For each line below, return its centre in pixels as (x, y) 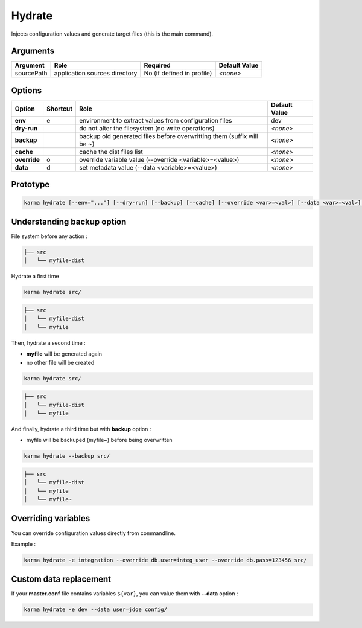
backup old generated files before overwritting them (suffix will (169, 136)
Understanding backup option (69, 221)
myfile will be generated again (64, 354)
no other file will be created (60, 362)
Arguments (33, 51)
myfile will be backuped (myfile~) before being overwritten (99, 440)
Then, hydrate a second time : (48, 343)
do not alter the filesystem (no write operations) (147, 128)
